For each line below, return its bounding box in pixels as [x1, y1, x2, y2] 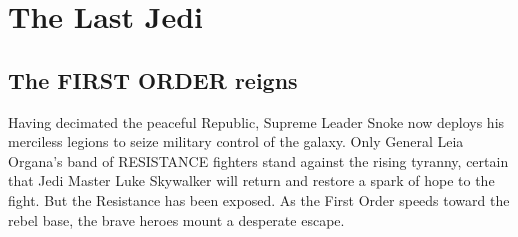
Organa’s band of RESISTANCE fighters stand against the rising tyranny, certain [8, 150, 509, 171]
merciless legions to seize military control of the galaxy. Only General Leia [8, 131, 464, 152]
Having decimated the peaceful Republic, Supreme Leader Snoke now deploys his [8, 111, 505, 132]
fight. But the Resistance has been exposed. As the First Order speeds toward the [8, 189, 510, 210]
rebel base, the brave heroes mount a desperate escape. [8, 209, 345, 230]
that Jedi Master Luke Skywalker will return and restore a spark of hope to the [8, 170, 495, 191]
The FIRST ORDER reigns [8, 64, 298, 95]
